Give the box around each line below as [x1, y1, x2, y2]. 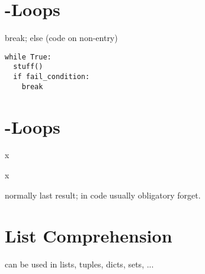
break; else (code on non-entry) [5, 32, 118, 44]
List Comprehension [5, 223, 172, 248]
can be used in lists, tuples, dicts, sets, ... [5, 258, 154, 270]
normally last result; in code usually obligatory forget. [5, 188, 201, 201]
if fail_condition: [13, 73, 90, 81]
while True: [5, 52, 52, 61]
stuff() [13, 62, 43, 71]
